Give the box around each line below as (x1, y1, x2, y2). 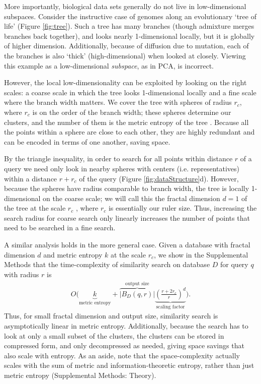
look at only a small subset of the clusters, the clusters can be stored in (4, 330, 224, 341)
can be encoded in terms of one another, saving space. (4, 136, 170, 147)
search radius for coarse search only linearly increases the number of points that (4, 212, 250, 223)
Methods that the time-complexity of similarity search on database (4, 259, 210, 270)
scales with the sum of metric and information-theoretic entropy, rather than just (4, 360, 254, 370)
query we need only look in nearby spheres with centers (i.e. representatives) (4, 163, 240, 173)
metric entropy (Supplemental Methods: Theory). (4, 369, 156, 380)
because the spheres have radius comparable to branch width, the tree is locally (4, 183, 249, 194)
